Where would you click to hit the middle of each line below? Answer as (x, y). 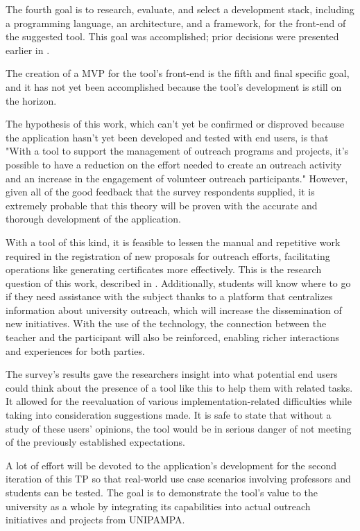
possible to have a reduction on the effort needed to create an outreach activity (174, 164)
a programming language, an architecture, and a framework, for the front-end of (176, 23)
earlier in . (28, 50)
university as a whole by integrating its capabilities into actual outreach (158, 506)
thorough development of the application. (93, 219)
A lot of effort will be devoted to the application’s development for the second (171, 465)
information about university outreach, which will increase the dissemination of (174, 310)
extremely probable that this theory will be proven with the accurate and (162, 205)
